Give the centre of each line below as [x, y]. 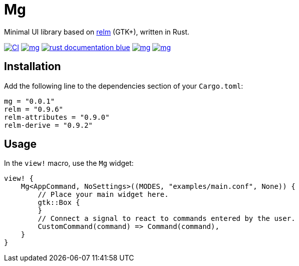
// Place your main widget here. [103, 195]
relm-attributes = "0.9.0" [57, 117]
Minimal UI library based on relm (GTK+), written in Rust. [97, 32]
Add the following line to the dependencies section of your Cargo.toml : [124, 86]
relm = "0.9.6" [34, 109]
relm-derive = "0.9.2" [49, 125]
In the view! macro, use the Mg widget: [69, 163]
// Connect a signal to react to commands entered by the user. [167, 219]
